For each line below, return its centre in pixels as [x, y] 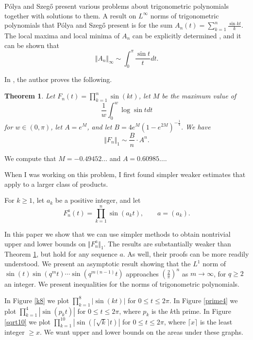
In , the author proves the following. [58, 79]
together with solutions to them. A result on [70, 15]
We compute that [30, 158]
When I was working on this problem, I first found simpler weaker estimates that [125, 174]
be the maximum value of [199, 96]
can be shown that [32, 45]
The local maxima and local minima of [62, 35]
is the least [216, 321]
